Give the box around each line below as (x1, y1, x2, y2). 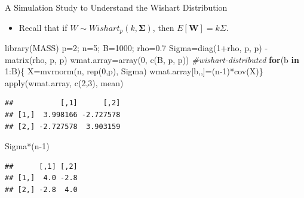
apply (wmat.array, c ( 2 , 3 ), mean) (5, 76, 124, 89)
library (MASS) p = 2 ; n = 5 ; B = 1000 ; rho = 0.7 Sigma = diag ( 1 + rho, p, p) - (5, 42, 268, 54)
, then (152, 21, 174, 33)
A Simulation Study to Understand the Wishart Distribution (5, 1, 228, 13)
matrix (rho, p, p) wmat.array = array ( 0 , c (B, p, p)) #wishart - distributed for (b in (5, 53, 299, 65)
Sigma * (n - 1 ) (5, 140, 50, 152)
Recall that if (19, 21, 67, 33)
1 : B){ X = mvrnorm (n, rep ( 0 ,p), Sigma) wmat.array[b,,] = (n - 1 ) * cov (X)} (5, 65, 263, 77)
